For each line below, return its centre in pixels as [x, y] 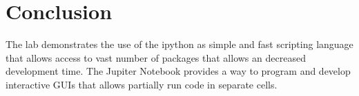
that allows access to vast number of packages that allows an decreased [156, 57]
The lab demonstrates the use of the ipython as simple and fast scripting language [179, 44]
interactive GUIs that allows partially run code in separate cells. [142, 84]
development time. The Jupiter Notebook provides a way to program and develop [178, 71]
